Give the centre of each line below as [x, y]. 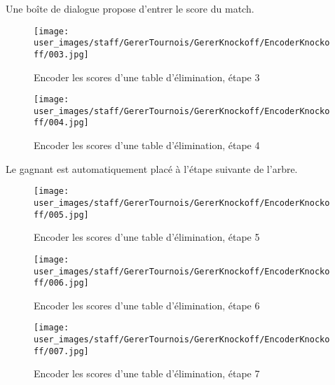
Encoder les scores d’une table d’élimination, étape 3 [147, 77]
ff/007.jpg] [61, 351]
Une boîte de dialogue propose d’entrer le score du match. [130, 8]
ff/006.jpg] [61, 283]
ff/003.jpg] [61, 54]
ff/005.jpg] [61, 215]
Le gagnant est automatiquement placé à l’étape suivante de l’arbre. [152, 168]
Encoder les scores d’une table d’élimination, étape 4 [147, 145]
